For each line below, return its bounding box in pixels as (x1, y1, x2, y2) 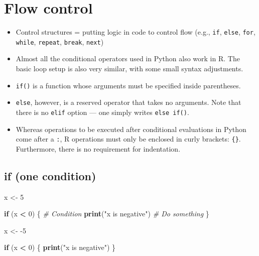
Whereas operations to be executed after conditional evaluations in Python (16, 123, 246, 134)
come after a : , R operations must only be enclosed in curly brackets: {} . (16, 134, 241, 144)
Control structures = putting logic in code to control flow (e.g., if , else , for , (16, 27, 255, 37)
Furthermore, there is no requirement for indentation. (16, 143, 181, 154)
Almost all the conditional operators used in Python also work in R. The (16, 53, 240, 64)
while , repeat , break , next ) (16, 36, 104, 47)
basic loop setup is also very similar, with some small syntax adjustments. (16, 63, 243, 74)
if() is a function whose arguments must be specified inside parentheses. (16, 80, 241, 90)
